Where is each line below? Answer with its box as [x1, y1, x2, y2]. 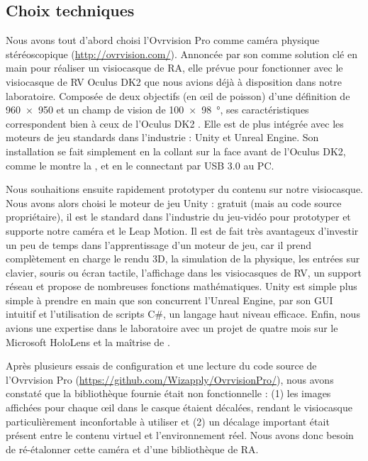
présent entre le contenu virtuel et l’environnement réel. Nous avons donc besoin [6, 428, 354, 443]
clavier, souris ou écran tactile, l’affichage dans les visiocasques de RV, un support [6, 265, 362, 279]
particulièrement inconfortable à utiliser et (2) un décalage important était [6, 413, 330, 428]
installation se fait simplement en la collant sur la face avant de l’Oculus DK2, [6, 143, 346, 158]
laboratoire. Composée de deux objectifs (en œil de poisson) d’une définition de [6, 88, 350, 103]
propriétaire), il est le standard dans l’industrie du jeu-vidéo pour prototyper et [6, 209, 351, 224]
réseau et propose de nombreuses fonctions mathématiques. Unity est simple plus [6, 279, 357, 294]
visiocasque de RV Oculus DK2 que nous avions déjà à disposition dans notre [6, 74, 342, 89]
